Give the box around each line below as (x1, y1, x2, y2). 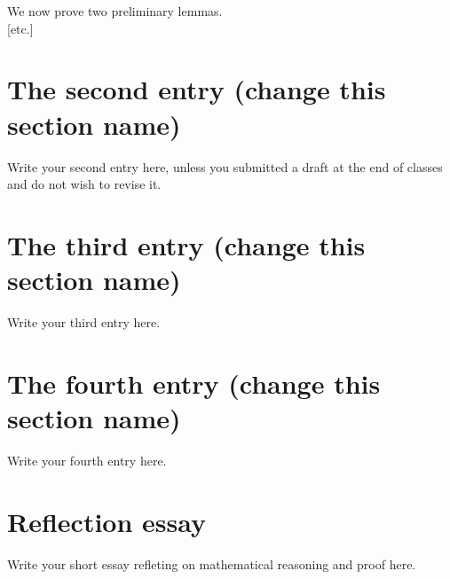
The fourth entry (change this (7, 364, 381, 401)
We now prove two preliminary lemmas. (7, 2, 223, 20)
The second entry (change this (7, 71, 386, 107)
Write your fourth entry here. (7, 450, 167, 469)
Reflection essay (7, 503, 206, 539)
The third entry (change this (7, 226, 366, 262)
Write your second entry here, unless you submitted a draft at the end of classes (7, 157, 443, 176)
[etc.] (7, 19, 34, 37)
